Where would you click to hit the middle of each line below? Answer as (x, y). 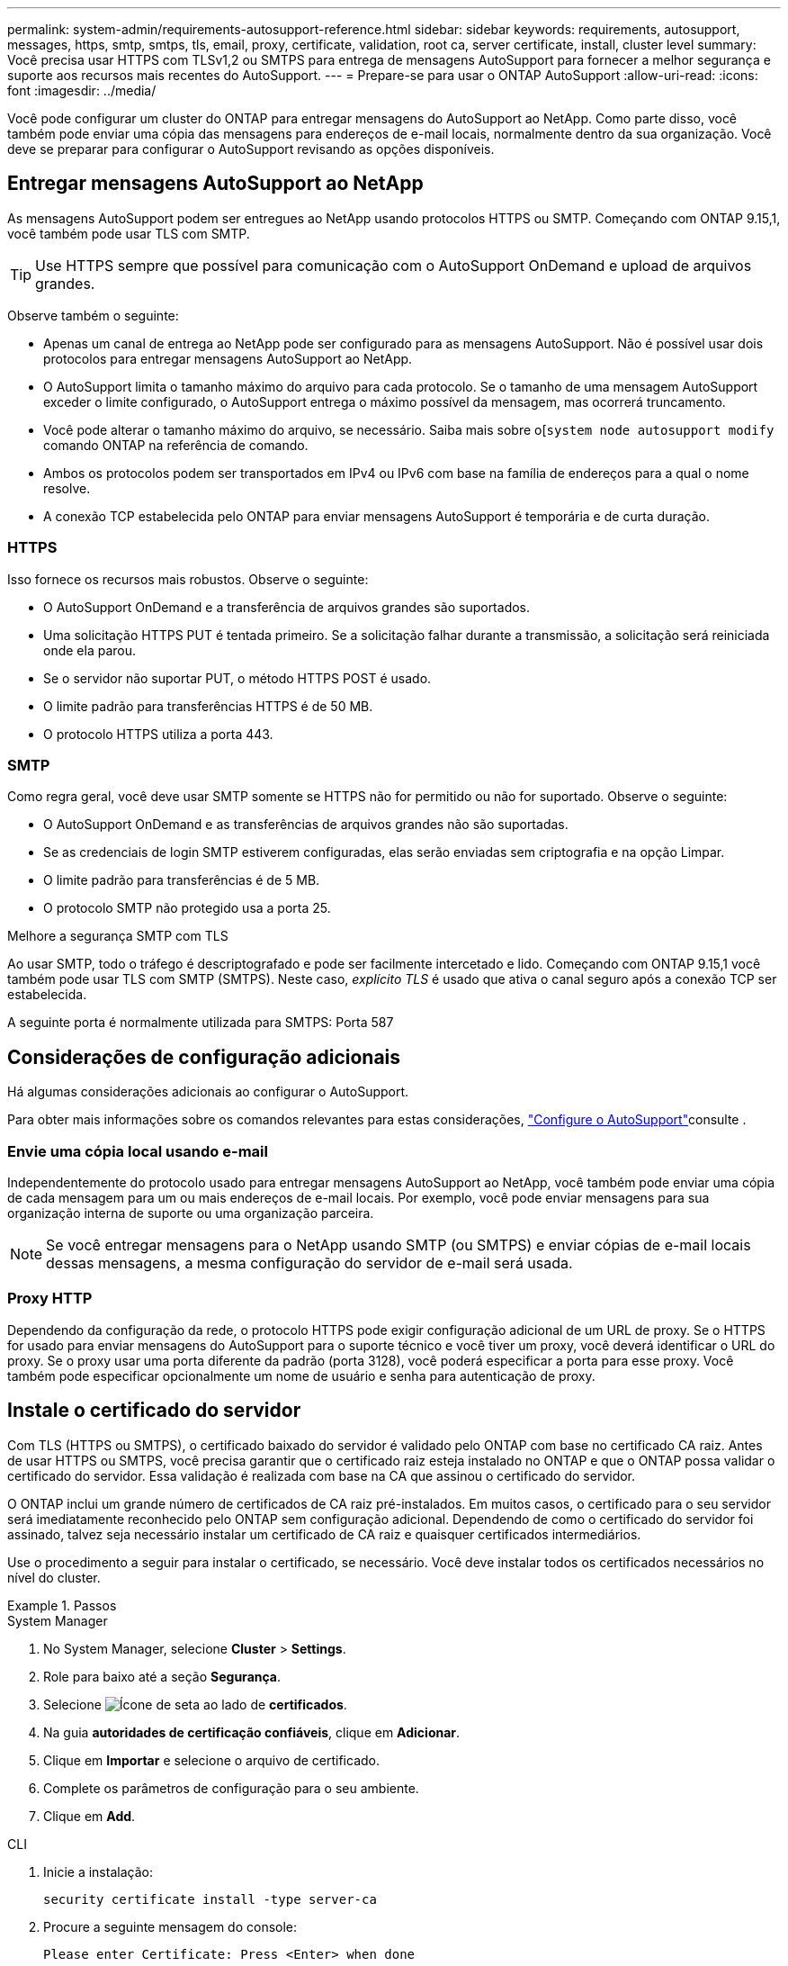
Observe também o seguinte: (93, 315)
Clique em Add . (90, 1816)
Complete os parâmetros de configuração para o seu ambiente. (231, 1788)
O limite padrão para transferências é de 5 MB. (182, 880)
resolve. (67, 488)
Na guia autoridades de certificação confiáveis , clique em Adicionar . (252, 1732)
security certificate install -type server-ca (210, 1899)
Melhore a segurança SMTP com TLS (118, 936)
